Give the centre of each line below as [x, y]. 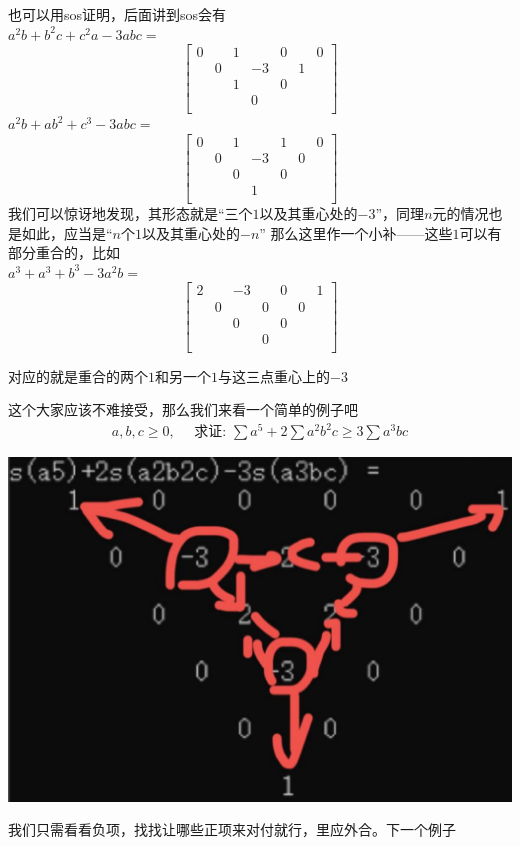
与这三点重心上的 [274, 375]
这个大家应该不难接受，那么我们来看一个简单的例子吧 [183, 409]
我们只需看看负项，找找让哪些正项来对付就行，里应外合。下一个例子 [232, 829]
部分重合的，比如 [64, 252]
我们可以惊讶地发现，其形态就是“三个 [130, 213]
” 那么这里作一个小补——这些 [356, 232]
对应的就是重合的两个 [78, 375]
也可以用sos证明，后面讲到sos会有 [117, 14]
